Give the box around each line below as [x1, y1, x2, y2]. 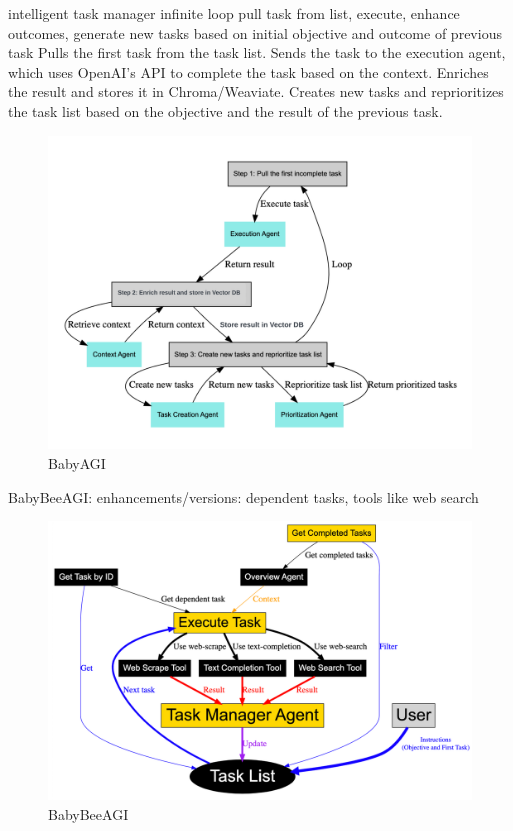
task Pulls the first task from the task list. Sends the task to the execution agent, [8, 42, 506, 63]
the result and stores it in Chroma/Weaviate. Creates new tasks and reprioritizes [8, 81, 504, 102]
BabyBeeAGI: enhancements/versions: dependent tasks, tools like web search [8, 486, 479, 507]
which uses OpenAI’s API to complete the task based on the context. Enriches [8, 61, 489, 82]
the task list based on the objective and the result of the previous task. [8, 100, 443, 121]
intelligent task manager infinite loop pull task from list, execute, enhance [8, 3, 460, 23]
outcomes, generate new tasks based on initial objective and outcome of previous [8, 22, 502, 43]
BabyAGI [48, 453, 106, 474]
